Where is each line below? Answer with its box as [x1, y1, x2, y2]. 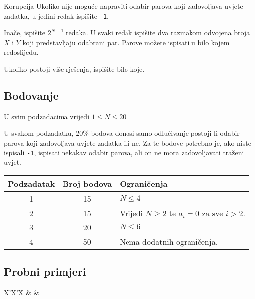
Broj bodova [63, 177, 112, 189]
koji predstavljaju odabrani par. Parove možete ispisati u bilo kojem [22, 37, 230, 47]
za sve [202, 207, 223, 219]
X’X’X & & [4, 287, 39, 298]
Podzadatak [8, 177, 55, 189]
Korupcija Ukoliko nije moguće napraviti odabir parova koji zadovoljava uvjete [4, 1, 243, 11]
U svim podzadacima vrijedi [4, 111, 90, 121]
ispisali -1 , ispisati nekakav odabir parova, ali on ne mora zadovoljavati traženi [4, 147, 244, 157]
